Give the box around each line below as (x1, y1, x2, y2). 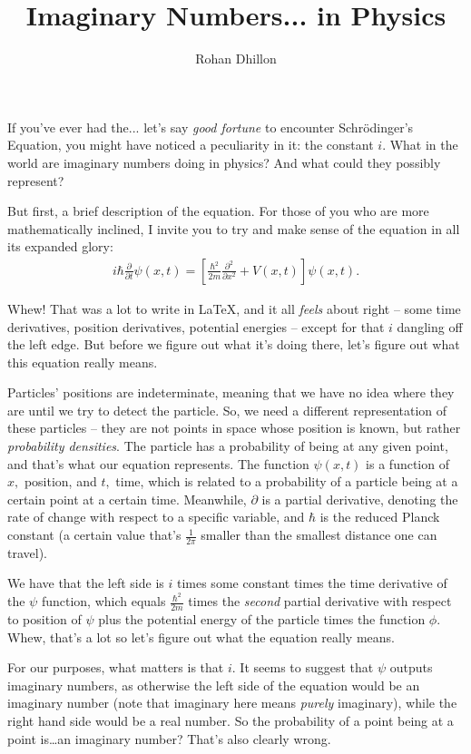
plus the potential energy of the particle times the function (98, 609, 426, 628)
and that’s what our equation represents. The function (7, 454, 309, 473)
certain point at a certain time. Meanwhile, (7, 489, 247, 508)
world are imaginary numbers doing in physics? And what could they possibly (7, 152, 441, 171)
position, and (24, 472, 97, 491)
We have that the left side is (7, 573, 164, 592)
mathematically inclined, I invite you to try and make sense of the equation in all (7, 219, 460, 238)
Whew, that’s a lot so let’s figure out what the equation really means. (7, 627, 395, 646)
